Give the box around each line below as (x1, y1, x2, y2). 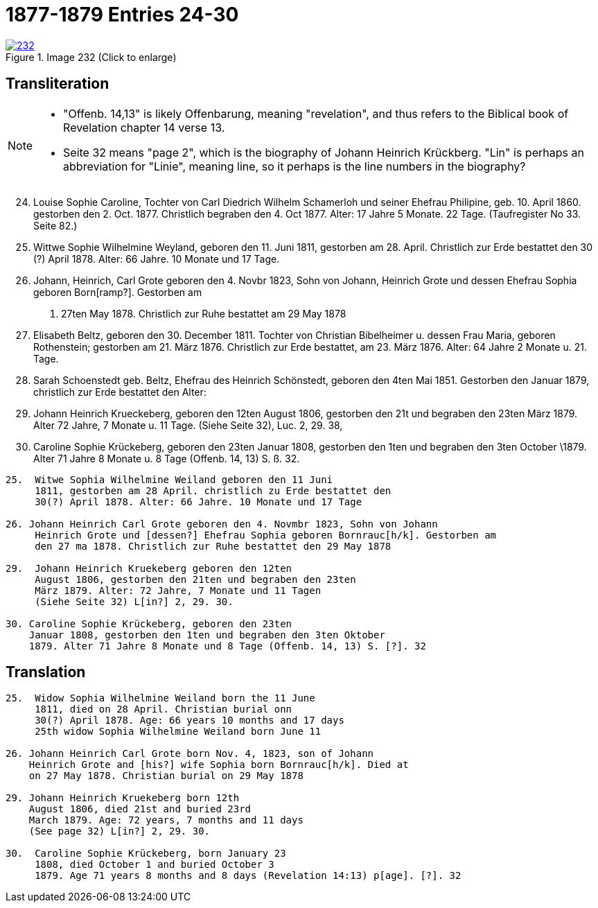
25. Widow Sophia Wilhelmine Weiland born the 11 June (6, 692, 315, 704)
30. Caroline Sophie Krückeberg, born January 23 (6, 848, 286, 859)
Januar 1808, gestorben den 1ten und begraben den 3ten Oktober (28, 629, 385, 640)
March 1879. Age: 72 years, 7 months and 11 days (28, 814, 304, 826)
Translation (6, 663, 86, 681)
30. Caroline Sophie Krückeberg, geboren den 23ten (6, 618, 292, 629)
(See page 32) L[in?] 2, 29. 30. (28, 826, 211, 837)
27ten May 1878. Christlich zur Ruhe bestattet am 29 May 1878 (61, 307, 346, 320)
